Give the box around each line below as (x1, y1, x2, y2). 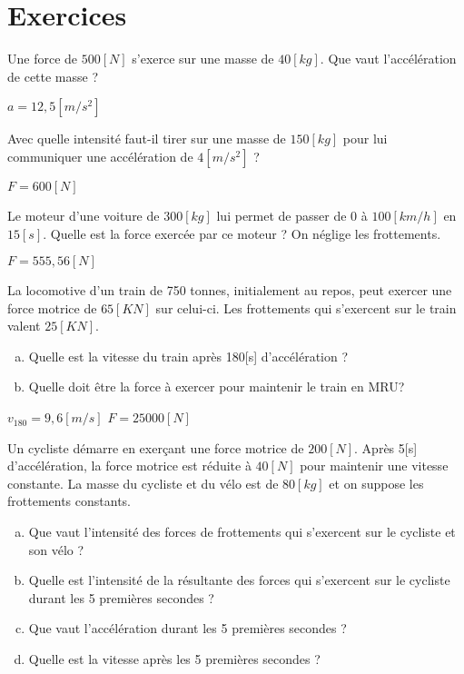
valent (7, 316, 41, 335)
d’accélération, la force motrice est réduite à (7, 456, 252, 475)
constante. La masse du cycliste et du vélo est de (7, 473, 279, 492)
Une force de (7, 49, 78, 68)
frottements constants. (7, 491, 131, 510)
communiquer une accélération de (7, 146, 193, 165)
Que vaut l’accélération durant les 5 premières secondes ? (28, 619, 347, 638)
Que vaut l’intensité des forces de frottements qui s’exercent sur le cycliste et (28, 522, 456, 541)
